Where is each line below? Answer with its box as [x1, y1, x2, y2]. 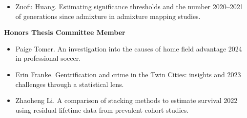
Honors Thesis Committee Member [4, 27, 125, 37]
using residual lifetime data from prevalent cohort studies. [15, 104, 189, 115]
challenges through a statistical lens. [15, 79, 124, 89]
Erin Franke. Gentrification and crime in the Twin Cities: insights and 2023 [15, 69, 241, 79]
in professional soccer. [15, 53, 81, 63]
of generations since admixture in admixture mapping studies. [15, 11, 201, 21]
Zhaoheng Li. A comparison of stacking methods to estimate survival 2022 [15, 95, 238, 105]
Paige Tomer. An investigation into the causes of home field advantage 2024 [15, 43, 242, 53]
